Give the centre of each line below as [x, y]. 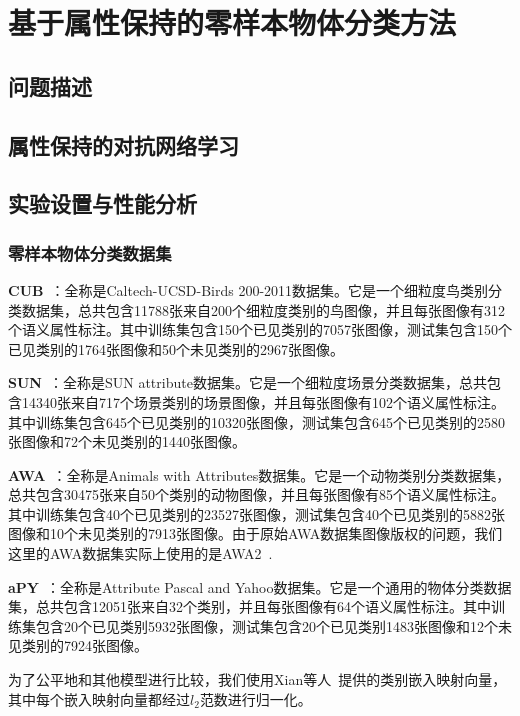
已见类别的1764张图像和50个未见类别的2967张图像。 [176, 348]
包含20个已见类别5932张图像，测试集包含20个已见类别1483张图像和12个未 [273, 625]
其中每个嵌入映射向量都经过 [99, 698]
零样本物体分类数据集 [90, 252]
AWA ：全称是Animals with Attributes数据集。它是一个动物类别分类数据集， [259, 474]
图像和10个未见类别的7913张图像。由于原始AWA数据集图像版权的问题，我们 [255, 533]
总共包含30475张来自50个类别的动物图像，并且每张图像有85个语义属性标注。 [256, 494]
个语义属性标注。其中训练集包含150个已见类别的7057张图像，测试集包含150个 [260, 329]
